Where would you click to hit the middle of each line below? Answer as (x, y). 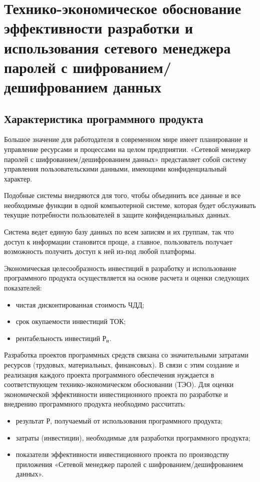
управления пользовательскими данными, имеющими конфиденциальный (115, 169)
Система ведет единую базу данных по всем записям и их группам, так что (119, 232)
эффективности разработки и (98, 28)
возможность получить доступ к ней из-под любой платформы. (100, 251)
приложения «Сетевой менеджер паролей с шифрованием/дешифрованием (129, 464)
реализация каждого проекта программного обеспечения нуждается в (109, 374)
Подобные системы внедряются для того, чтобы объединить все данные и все (122, 195)
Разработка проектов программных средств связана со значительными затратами (126, 355)
